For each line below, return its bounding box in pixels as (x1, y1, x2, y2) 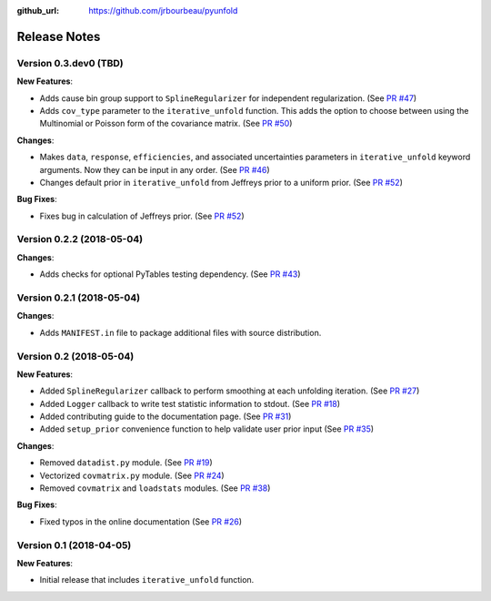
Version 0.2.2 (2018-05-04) (16, 233, 144, 246)
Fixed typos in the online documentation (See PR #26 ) (39, 515, 243, 527)
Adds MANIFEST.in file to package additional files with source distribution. (39, 327, 322, 338)
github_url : (16, 5, 59, 15)
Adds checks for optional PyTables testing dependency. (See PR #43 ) (39, 269, 301, 280)
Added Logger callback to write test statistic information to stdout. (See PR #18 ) (39, 398, 341, 409)
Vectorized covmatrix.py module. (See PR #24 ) (39, 470, 225, 481)
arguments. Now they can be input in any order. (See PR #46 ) (39, 164, 270, 175)
